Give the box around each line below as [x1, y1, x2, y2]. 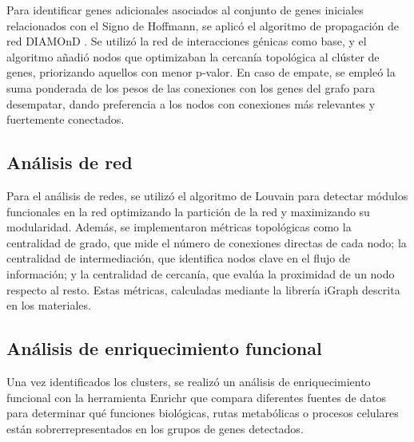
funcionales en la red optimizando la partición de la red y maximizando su [6, 203, 370, 219]
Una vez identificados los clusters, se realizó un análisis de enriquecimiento [6, 373, 371, 389]
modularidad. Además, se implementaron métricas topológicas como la [6, 219, 352, 235]
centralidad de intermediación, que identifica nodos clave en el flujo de [6, 250, 350, 266]
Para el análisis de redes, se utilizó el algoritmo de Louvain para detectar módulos [6, 187, 408, 203]
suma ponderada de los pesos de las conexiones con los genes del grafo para [6, 79, 376, 96]
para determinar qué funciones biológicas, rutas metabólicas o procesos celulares [6, 405, 399, 421]
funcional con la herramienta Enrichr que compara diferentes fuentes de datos [6, 389, 387, 405]
